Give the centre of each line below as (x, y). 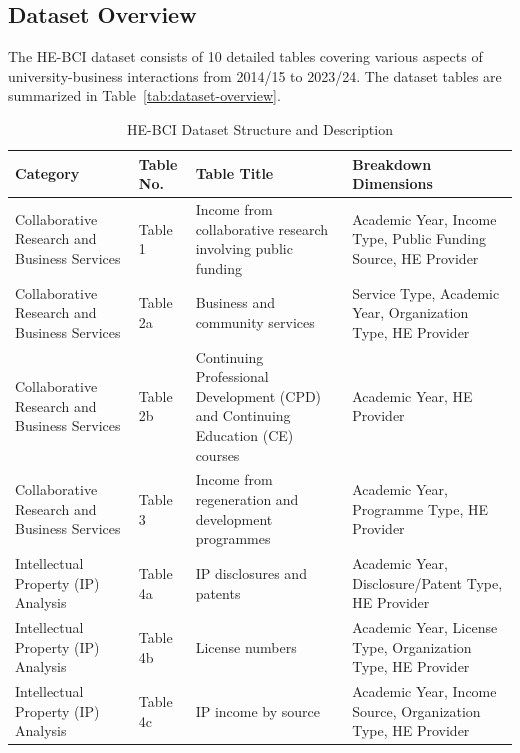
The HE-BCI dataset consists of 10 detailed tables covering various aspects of (245, 56)
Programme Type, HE (420, 508)
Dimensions (392, 183)
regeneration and (247, 499)
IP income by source (257, 710)
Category (47, 173)
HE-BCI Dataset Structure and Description (260, 128)
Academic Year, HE (412, 395)
